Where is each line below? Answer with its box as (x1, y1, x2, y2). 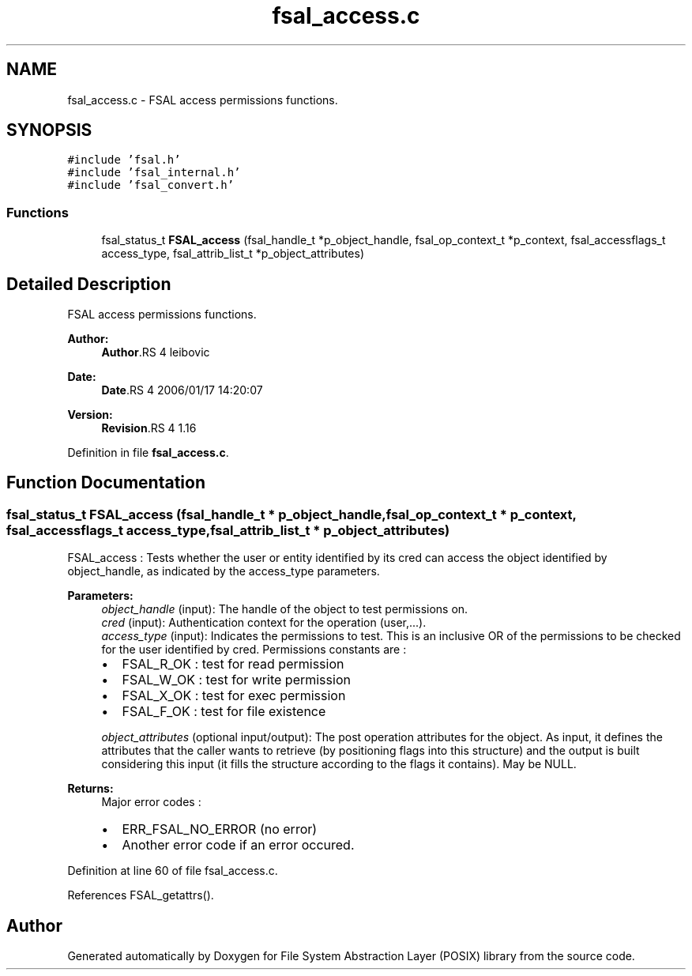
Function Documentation (6, 473, 205, 493)
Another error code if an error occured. (122, 837, 355, 854)
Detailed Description (6, 273, 171, 294)
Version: (67, 408, 113, 422)
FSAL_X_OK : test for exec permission (122, 688, 346, 704)
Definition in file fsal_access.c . (67, 446, 229, 460)
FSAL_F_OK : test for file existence (122, 703, 326, 720)
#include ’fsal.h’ (67, 153, 181, 167)
